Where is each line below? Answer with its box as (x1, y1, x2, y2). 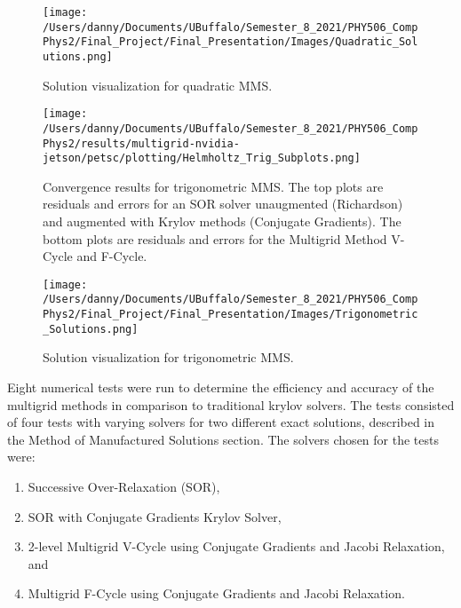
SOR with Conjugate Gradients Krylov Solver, (28, 507, 282, 525)
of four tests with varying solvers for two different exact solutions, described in (7, 413, 435, 431)
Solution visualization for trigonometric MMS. (43, 348, 294, 367)
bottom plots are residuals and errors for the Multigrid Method (43, 229, 387, 248)
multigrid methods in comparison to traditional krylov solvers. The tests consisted (7, 395, 455, 414)
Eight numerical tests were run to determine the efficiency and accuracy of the (7, 378, 434, 397)
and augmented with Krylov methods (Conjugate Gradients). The (43, 212, 401, 231)
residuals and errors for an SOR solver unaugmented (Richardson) (43, 194, 403, 213)
